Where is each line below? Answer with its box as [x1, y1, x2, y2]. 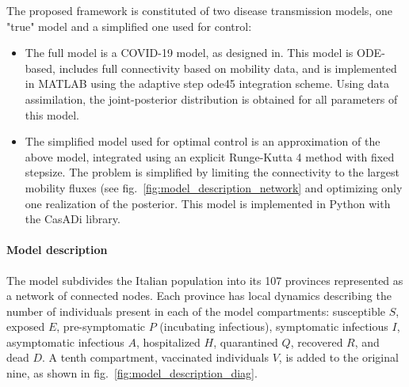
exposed [6, 318, 45, 335]
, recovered [290, 333, 343, 350]
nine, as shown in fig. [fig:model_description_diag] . [6, 365, 258, 381]
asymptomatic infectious [6, 333, 124, 350]
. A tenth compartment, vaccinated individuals [42, 349, 269, 366]
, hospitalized [136, 333, 201, 350]
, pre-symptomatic [56, 318, 146, 335]
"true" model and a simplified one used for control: [6, 17, 252, 34]
